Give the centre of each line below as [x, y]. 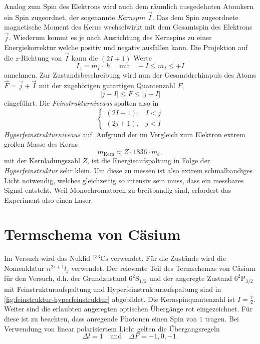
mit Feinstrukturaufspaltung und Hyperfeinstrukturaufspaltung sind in [113, 289]
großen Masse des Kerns [41, 144]
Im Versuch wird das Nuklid [47, 258]
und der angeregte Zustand [191, 278]
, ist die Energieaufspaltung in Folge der [149, 160]
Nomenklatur [24, 268]
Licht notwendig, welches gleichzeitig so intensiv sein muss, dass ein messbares [124, 180]
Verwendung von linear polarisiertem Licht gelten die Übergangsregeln [112, 328]
